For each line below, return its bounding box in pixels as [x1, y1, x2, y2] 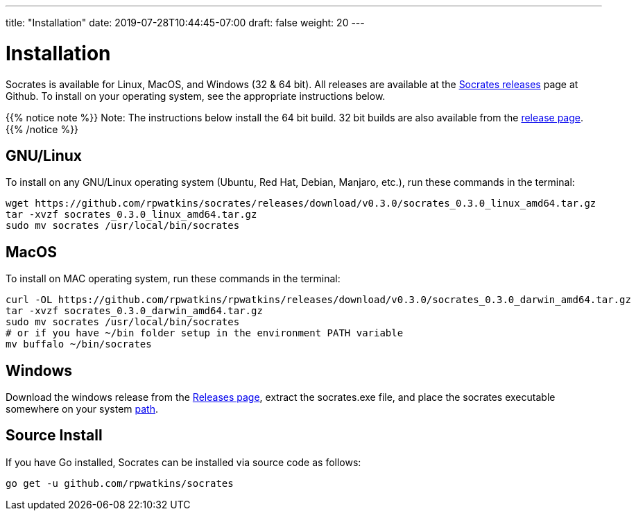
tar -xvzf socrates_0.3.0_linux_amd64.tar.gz [6, 209, 257, 221]
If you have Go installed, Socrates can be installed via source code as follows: [6, 456, 361, 468]
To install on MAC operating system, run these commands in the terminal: [6, 273, 341, 285]
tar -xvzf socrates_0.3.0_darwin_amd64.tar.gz [6, 305, 263, 317]
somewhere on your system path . [6, 403, 159, 415]
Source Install [6, 427, 103, 445]
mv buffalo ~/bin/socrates [6, 338, 152, 350]
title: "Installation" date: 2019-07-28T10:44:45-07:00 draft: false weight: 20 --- [6, 17, 365, 28]
